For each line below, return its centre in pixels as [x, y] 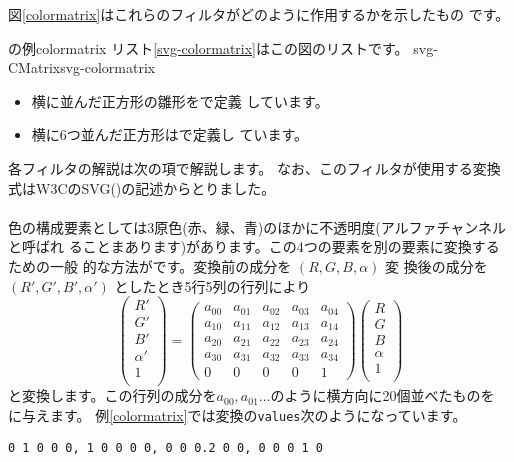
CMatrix [34, 67]
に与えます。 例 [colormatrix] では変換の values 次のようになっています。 [237, 414]
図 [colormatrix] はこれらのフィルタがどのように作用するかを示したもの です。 [259, 14]
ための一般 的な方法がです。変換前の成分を [150, 265]
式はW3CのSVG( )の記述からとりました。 [142, 187]
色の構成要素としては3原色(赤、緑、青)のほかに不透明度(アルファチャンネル [257, 226]
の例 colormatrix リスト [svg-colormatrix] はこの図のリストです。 [208, 47]
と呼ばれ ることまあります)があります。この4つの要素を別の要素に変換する [254, 246]
